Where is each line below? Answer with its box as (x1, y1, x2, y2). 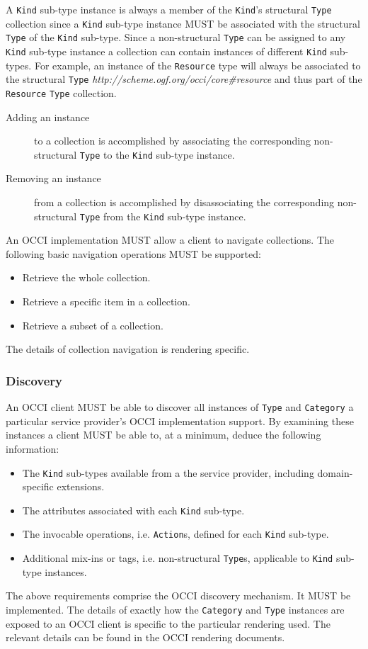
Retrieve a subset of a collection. (22, 317, 163, 332)
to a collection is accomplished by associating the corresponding (34, 133, 311, 148)
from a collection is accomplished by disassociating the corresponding (34, 195, 335, 210)
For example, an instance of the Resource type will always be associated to (34, 57, 361, 72)
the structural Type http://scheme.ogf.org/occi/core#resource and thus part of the (6, 72, 362, 86)
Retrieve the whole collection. (22, 270, 151, 285)
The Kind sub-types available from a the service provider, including (22, 465, 314, 480)
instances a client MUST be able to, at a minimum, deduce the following (6, 427, 321, 442)
